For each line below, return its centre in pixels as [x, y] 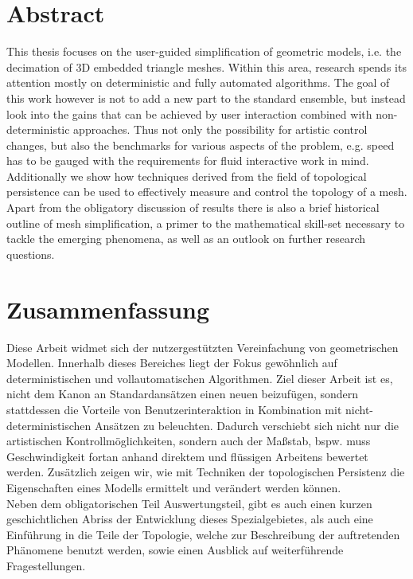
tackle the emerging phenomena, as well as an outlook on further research [186, 239]
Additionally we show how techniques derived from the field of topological [187, 176]
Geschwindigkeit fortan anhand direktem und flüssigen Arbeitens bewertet [187, 456]
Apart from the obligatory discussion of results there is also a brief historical [193, 207]
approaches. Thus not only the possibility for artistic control [220, 129]
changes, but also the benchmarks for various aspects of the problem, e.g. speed [201, 145]
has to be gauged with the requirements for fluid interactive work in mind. [188, 160]
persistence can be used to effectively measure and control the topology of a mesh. [207, 192]
